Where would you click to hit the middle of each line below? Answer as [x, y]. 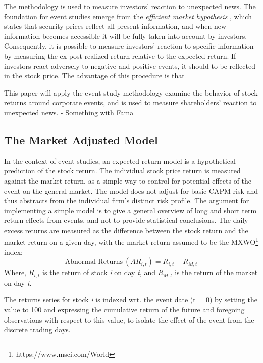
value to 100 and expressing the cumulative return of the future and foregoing [124, 309]
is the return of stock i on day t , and [99, 272]
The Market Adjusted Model [81, 139]
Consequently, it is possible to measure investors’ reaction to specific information [129, 46]
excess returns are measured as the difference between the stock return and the [126, 230]
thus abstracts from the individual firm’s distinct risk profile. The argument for [127, 200]
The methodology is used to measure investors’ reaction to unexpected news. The [130, 6]
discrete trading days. [37, 329]
